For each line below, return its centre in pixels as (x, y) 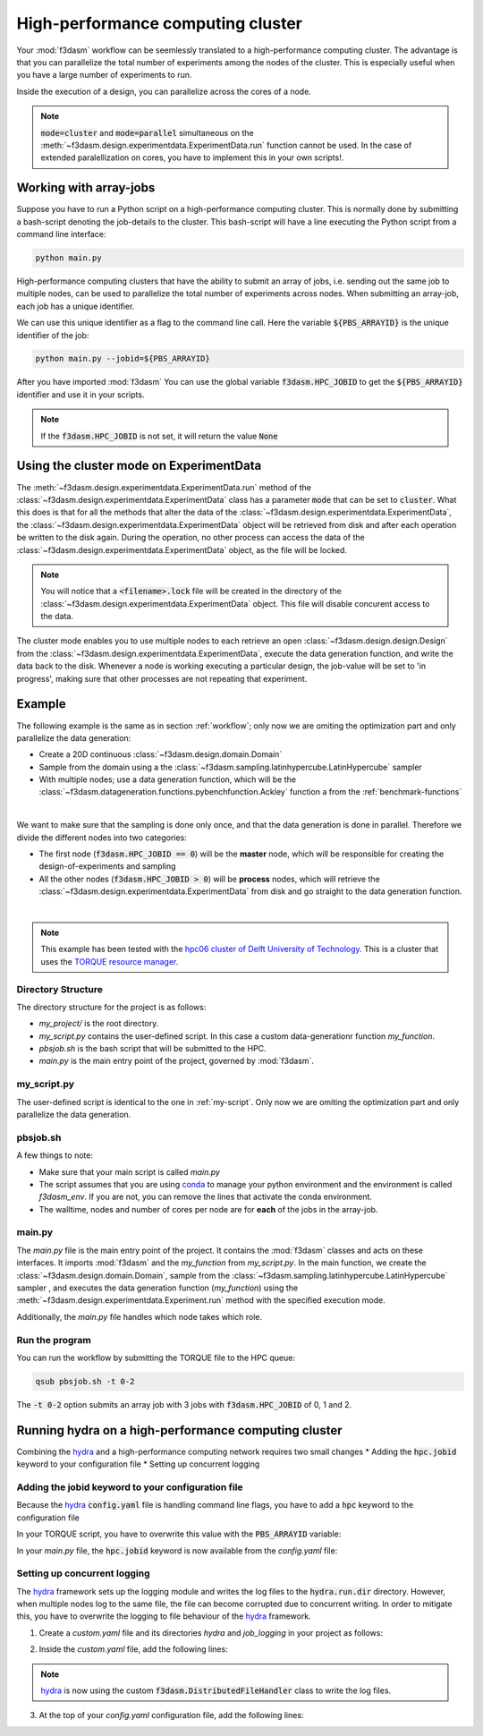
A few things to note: (55, 1155)
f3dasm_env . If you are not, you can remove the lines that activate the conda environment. (206, 1197)
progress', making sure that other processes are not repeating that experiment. (162, 678)
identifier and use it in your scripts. (80, 395)
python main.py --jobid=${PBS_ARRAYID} (123, 359)
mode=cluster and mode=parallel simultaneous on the (147, 132)
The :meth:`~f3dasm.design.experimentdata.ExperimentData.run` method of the (164, 487)
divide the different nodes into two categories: (102, 838)
